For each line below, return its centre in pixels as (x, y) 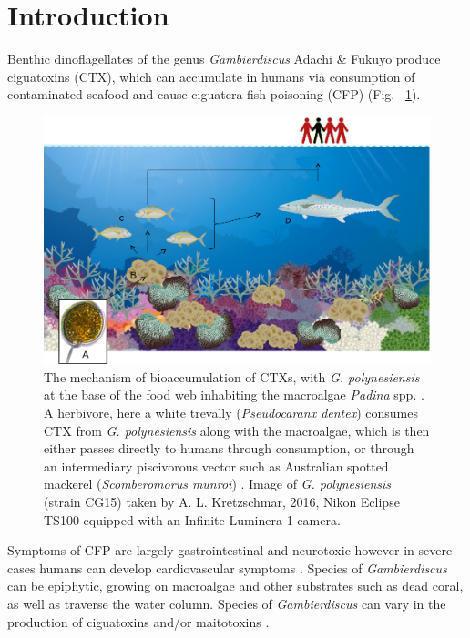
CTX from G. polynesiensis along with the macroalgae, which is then (237, 430)
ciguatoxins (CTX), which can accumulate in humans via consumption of (211, 76)
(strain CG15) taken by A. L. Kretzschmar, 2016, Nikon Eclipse (222, 502)
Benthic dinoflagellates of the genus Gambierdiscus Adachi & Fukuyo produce (224, 59)
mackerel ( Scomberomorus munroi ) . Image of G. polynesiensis (218, 484)
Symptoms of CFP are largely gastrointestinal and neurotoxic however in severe (230, 550)
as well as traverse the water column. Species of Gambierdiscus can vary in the (227, 603)
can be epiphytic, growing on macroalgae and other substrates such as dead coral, (235, 586)
